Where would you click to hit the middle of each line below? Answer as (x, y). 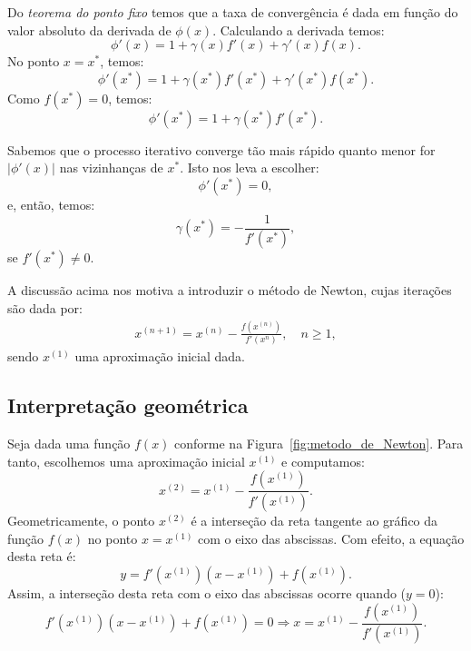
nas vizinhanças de (111, 168)
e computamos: (323, 461)
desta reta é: (42, 556)
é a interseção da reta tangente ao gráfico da (314, 521)
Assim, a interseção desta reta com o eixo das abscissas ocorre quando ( (207, 593)
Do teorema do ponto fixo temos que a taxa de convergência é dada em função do (233, 12)
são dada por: (45, 308)
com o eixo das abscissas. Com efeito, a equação (331, 538)
